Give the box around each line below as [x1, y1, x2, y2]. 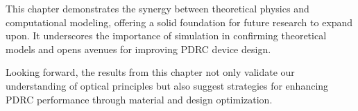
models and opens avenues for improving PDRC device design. [6, 41, 271, 56]
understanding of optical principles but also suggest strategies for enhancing [6, 78, 329, 92]
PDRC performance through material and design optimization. [6, 92, 273, 106]
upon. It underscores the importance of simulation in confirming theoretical [6, 28, 327, 43]
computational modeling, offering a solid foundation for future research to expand [6, 14, 353, 29]
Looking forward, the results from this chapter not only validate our [6, 65, 295, 79]
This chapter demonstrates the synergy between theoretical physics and [6, 1, 309, 15]
